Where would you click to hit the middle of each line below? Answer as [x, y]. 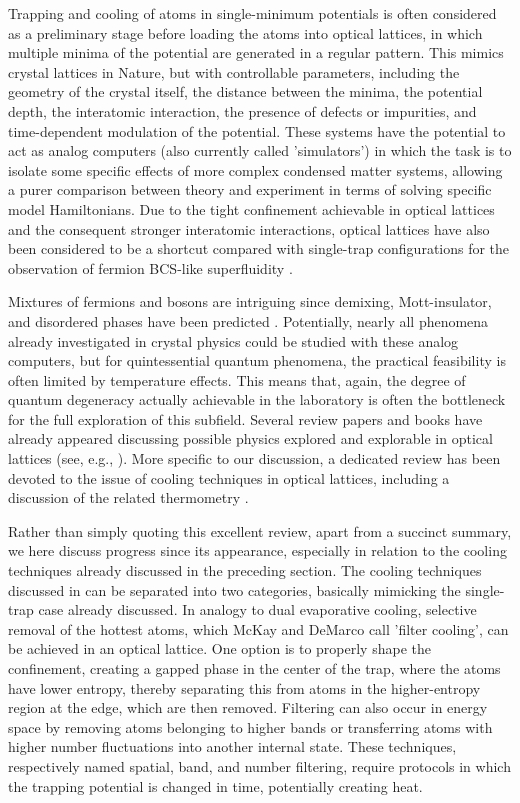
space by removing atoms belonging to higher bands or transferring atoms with [250, 726]
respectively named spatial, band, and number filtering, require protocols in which [259, 765]
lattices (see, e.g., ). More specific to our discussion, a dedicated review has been [254, 458]
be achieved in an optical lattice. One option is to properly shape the [219, 648]
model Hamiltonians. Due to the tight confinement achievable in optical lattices [251, 208]
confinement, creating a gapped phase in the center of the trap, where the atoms [254, 668]
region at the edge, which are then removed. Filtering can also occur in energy [248, 707]
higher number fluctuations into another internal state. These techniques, [232, 746]
